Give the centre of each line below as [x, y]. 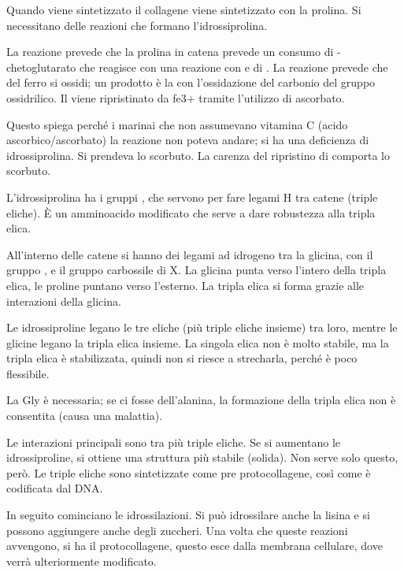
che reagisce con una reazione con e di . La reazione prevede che [234, 67]
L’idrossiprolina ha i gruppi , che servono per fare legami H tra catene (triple [192, 197]
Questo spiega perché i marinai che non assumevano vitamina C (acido [177, 124]
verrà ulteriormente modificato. [82, 561]
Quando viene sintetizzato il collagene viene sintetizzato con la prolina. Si [184, 9]
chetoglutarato [41, 67]
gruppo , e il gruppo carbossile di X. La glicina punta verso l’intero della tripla [196, 270]
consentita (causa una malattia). [85, 416]
